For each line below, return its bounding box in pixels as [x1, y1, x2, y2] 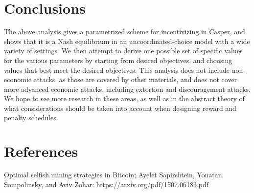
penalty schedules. [4, 112, 58, 123]
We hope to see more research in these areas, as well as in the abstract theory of [4, 93, 245, 104]
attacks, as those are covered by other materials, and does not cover [33, 74, 237, 85]
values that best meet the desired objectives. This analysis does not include [4, 64, 230, 75]
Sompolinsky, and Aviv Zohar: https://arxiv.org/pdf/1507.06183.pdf [4, 179, 209, 189]
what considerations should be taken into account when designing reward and [4, 103, 236, 113]
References [4, 141, 78, 161]
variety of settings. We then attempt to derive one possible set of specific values [4, 45, 243, 56]
